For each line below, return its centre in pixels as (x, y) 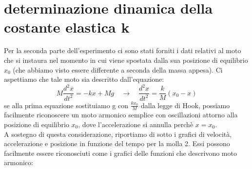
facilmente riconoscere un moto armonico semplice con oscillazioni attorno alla (121, 115)
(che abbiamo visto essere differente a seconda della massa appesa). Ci (118, 69)
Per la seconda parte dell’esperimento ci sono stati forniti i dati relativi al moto (123, 50)
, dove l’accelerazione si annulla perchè (136, 124)
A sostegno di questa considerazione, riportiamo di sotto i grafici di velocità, (118, 134)
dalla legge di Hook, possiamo (185, 105)
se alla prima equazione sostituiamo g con (66, 105)
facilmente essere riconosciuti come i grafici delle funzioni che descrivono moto (120, 153)
